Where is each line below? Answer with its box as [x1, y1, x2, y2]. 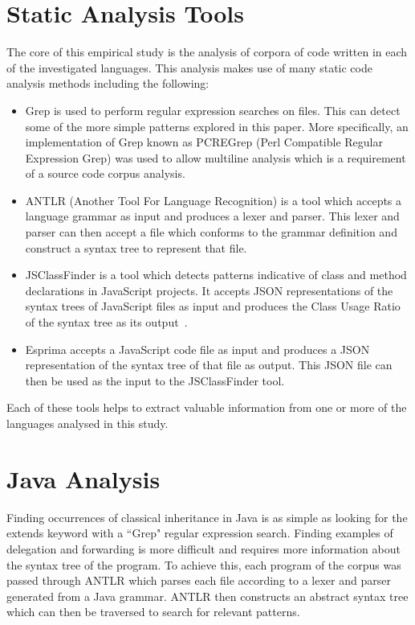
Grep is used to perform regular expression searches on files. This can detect [25, 101, 401, 118]
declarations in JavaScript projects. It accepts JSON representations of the [25, 282, 393, 298]
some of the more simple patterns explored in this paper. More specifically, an [25, 117, 409, 134]
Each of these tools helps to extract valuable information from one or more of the [6, 399, 407, 416]
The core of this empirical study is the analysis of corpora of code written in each [6, 43, 408, 60]
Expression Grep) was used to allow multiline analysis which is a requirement [25, 149, 406, 166]
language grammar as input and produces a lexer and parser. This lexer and [25, 208, 400, 224]
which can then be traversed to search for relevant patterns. [6, 603, 300, 620]
